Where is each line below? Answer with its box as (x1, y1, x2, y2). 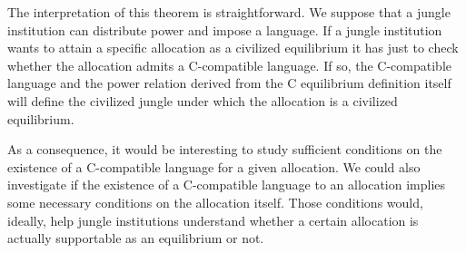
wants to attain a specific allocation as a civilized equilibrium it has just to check (7, 38, 459, 57)
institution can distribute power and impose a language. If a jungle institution (7, 20, 442, 39)
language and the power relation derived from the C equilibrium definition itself (7, 73, 451, 92)
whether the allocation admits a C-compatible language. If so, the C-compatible (7, 55, 452, 74)
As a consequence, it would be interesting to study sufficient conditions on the (7, 140, 442, 159)
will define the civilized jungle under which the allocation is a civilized (7, 91, 398, 110)
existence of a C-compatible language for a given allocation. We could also (7, 157, 421, 176)
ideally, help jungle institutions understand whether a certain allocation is (7, 210, 419, 229)
